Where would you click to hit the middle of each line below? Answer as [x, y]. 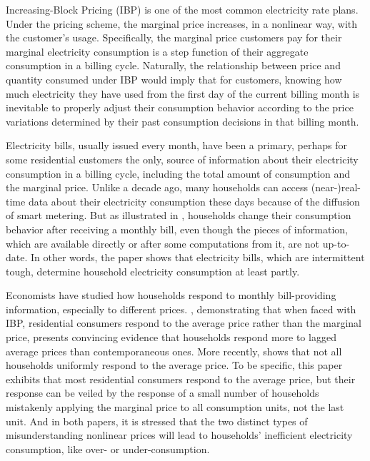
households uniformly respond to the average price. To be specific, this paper [174, 365]
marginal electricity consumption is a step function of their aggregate [157, 51]
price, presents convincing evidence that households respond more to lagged [171, 337]
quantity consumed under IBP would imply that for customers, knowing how [174, 79]
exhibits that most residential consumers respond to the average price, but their [181, 379]
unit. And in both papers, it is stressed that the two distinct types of [157, 421]
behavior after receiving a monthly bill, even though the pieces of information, [177, 229]
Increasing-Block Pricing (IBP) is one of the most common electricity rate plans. [182, 9]
